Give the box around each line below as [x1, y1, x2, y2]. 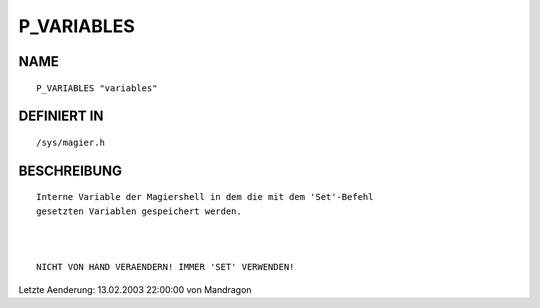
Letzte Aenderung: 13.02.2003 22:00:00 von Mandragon [18, 283, 252, 295]
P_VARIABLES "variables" [36, 82, 158, 94]
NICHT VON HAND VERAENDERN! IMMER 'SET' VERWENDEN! [36, 261, 295, 273]
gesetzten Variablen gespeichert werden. [36, 205, 242, 217]
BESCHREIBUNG [18, 162, 123, 179]
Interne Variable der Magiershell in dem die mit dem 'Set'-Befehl [36, 191, 374, 203]
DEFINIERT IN [18, 108, 104, 125]
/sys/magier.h [36, 136, 105, 148]
